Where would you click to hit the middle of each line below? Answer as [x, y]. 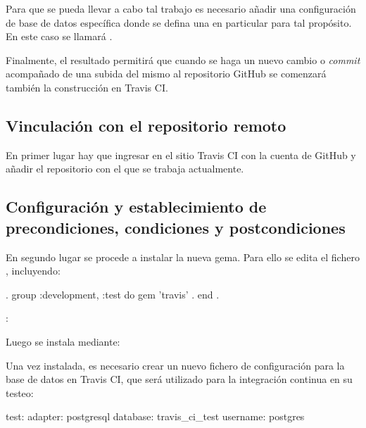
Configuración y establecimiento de [136, 207]
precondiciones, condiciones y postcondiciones [176, 227]
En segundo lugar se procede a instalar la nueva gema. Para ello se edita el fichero [183, 257]
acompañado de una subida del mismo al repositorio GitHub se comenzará [166, 74]
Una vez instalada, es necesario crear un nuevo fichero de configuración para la [175, 365]
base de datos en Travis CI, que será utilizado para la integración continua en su [179, 379]
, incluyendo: [33, 271]
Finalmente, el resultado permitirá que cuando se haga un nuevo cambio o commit [183, 59]
